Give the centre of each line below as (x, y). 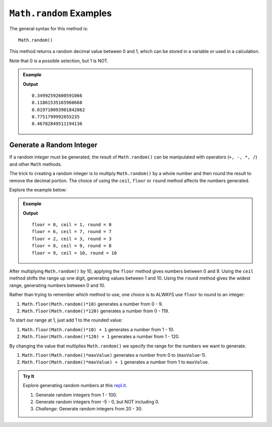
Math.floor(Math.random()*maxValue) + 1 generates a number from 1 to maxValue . (115, 362)
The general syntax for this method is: (49, 28)
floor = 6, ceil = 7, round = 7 (72, 232)
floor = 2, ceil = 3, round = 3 (72, 239)
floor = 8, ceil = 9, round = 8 (72, 246)
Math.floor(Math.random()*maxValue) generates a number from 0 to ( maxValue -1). (114, 355)
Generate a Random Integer (53, 145)
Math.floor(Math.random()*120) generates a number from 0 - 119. (95, 311)
